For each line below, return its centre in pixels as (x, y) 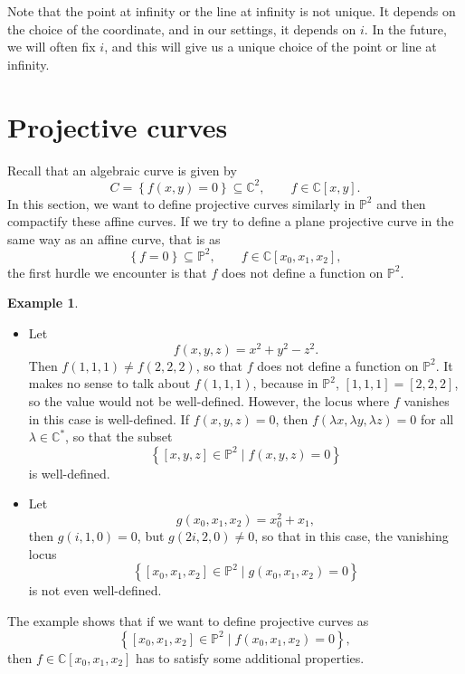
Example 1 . (43, 303)
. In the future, (405, 28)
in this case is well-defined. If (109, 418)
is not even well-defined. (95, 590)
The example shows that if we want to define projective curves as (188, 620)
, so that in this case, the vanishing (351, 536)
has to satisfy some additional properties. (250, 657)
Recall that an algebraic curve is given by (122, 170)
